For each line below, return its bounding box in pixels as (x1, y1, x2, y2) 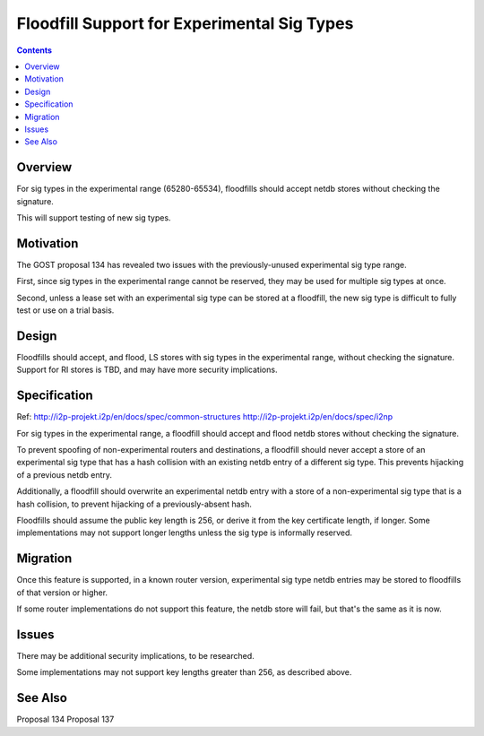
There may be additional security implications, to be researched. (16, 650, 255, 661)
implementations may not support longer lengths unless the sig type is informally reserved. (16, 527, 353, 538)
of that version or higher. (16, 587, 108, 598)
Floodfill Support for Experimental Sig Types (16, 13, 354, 33)
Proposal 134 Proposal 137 (16, 714, 115, 725)
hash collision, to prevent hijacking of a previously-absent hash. (16, 498, 253, 509)
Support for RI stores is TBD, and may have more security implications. (16, 364, 278, 376)
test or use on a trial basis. (16, 305, 115, 316)
